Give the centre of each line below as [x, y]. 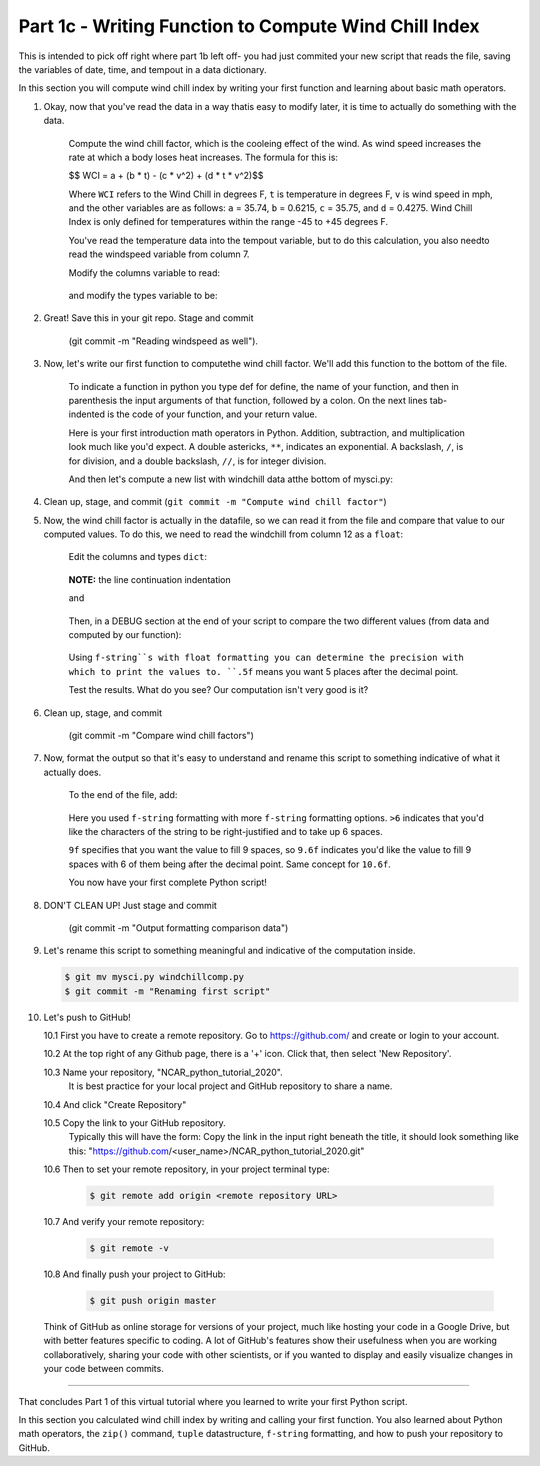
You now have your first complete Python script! [167, 882]
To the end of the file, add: [123, 795]
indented [86, 414]
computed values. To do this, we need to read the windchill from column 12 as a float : [223, 534]
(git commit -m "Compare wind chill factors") [161, 735]
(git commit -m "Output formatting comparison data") [178, 927]
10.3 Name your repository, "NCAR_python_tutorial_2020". [163, 1072]
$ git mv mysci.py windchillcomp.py [154, 977]
